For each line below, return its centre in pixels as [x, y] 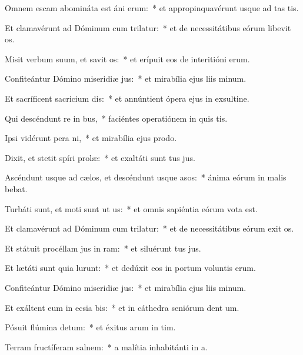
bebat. [16, 188]
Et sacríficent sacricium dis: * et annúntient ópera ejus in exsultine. [127, 98]
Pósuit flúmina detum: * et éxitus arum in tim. [90, 327]
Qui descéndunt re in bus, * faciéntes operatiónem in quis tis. [116, 118]
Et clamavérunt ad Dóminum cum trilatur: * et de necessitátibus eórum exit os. [149, 228]
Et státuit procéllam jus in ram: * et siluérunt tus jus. [103, 248]
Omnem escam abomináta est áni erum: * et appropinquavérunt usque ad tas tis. [152, 8]
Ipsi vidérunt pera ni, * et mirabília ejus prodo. [91, 138]
